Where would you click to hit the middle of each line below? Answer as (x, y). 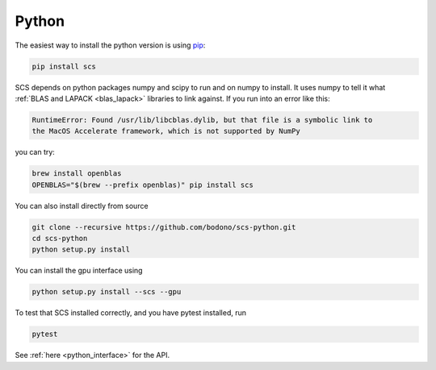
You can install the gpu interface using (79, 271)
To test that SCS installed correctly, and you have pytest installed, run (130, 313)
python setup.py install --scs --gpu (107, 292)
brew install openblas (77, 174)
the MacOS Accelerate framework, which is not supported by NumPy (166, 131)
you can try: (35, 152)
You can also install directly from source (82, 206)
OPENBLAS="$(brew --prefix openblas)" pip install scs (143, 185)
